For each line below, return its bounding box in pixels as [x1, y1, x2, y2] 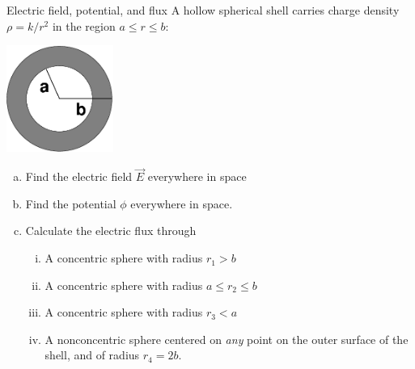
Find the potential [25, 195, 116, 212]
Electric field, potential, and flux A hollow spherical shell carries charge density [6, 2, 400, 18]
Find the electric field [25, 168, 133, 185]
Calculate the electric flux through [25, 222, 197, 239]
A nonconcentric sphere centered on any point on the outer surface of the [44, 330, 409, 347]
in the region [52, 17, 116, 34]
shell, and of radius [44, 346, 140, 363]
